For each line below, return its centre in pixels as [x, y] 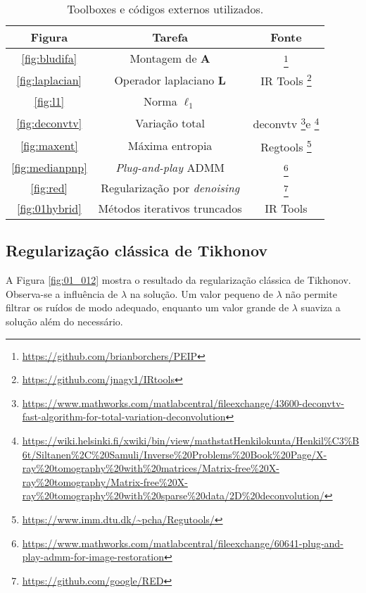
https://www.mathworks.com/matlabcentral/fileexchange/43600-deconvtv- [183, 402]
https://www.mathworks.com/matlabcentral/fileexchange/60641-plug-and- [183, 543]
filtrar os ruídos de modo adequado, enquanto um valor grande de [147, 307]
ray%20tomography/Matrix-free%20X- [105, 481]
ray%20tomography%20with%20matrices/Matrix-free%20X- [151, 468]
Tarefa [170, 37]
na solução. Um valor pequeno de [201, 293]
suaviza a [321, 307]
